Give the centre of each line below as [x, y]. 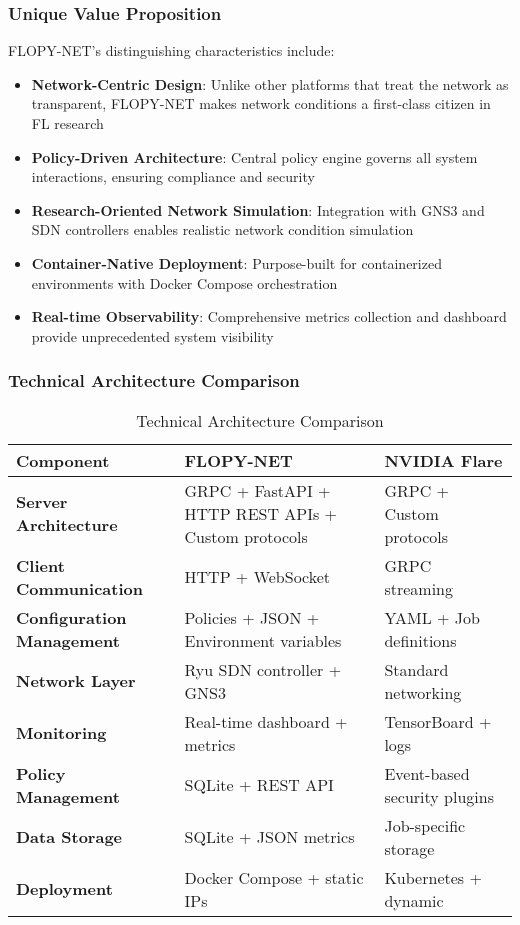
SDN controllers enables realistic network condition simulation [222, 229]
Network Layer [76, 681]
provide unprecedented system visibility [152, 335]
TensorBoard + [438, 721]
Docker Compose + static [274, 877]
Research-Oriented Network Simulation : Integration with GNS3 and [258, 209]
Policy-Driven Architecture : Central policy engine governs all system [254, 156]
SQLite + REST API [259, 785]
